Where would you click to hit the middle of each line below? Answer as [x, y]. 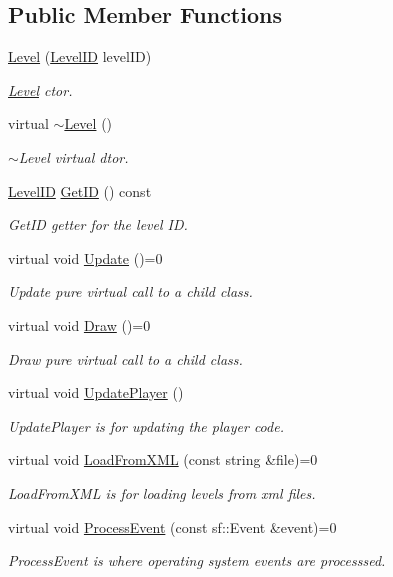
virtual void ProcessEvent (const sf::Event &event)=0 [172, 526]
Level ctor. [40, 89]
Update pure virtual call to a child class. [130, 291]
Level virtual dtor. [73, 156]
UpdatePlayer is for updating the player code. [146, 425]
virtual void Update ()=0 [85, 257]
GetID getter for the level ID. [98, 224]
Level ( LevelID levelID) [80, 56]
